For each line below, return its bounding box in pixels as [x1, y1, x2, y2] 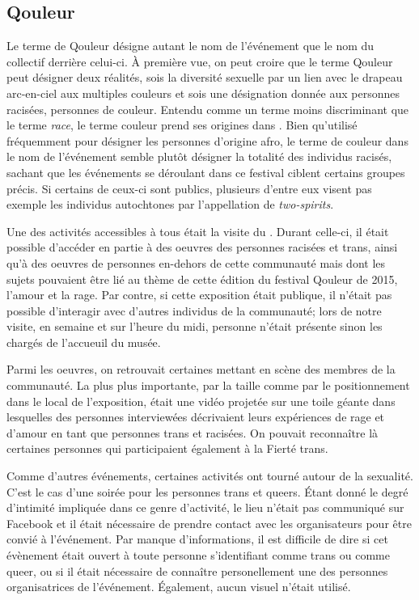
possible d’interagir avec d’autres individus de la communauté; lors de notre [6, 302, 382, 319]
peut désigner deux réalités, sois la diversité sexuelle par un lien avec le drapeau [6, 69, 403, 86]
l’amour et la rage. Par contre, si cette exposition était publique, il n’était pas [6, 286, 392, 303]
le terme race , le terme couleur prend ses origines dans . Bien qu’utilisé [6, 116, 358, 133]
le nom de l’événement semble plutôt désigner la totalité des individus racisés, [6, 148, 392, 165]
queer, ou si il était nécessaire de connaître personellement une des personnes [6, 562, 388, 579]
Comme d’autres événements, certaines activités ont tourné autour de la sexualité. [6, 467, 413, 484]
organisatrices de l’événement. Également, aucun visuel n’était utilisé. [6, 578, 351, 595]
